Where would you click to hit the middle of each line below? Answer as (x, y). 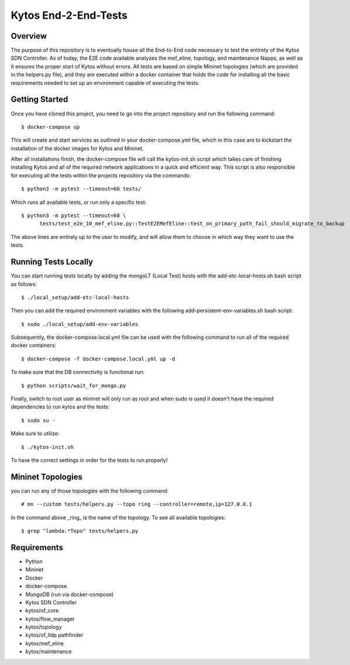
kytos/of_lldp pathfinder (54, 635)
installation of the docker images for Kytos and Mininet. (77, 148)
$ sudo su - (38, 420)
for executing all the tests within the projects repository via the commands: (101, 175)
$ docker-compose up (51, 127)
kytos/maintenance (48, 652)
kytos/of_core (42, 611)
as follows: (24, 284)
